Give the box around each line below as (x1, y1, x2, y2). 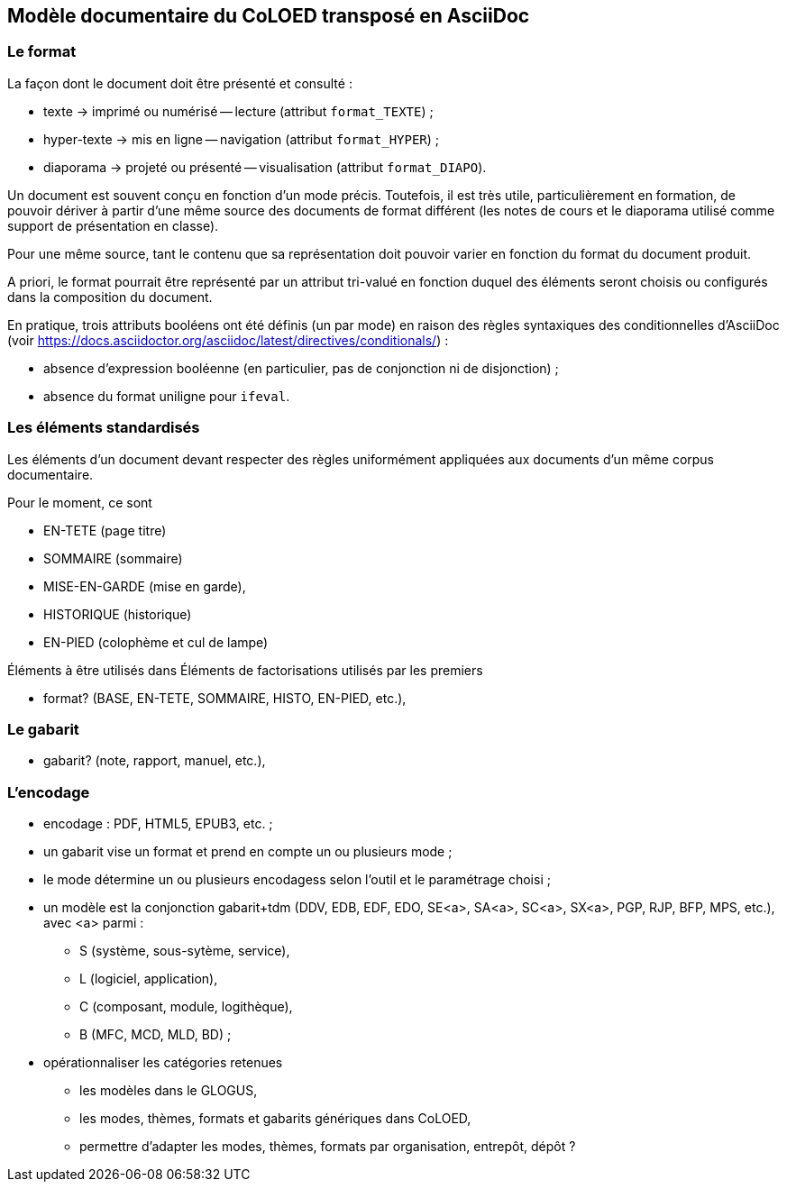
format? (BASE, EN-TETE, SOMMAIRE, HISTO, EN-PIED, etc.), (43, 690, 407, 706)
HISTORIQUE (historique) (43, 606, 192, 622)
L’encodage (7, 782, 90, 801)
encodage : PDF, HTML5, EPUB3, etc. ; (43, 816, 273, 832)
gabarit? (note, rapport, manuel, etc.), (43, 753, 266, 769)
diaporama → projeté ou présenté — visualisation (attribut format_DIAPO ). (43, 159, 487, 175)
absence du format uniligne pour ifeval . (43, 388, 290, 404)
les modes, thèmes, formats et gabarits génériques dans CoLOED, (79, 1111, 471, 1127)
